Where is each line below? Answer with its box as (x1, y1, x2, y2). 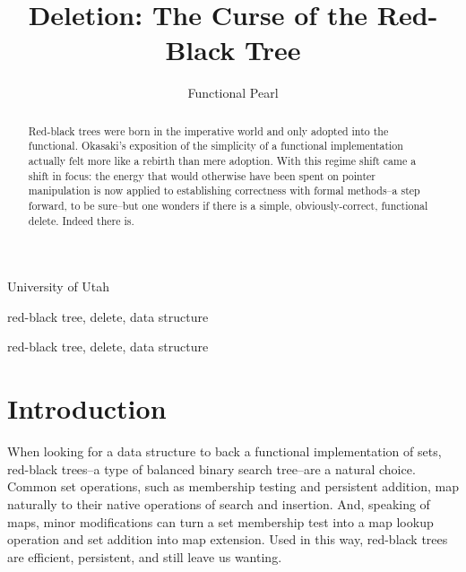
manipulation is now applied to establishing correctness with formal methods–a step (28, 183, 420, 198)
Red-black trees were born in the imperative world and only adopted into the (28, 123, 389, 138)
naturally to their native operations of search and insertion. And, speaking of (7, 494, 430, 513)
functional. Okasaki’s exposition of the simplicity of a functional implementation (28, 138, 403, 153)
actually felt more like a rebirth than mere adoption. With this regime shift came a (28, 153, 417, 169)
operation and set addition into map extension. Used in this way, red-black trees (7, 530, 448, 549)
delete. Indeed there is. (28, 212, 134, 228)
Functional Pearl (187, 83, 279, 102)
